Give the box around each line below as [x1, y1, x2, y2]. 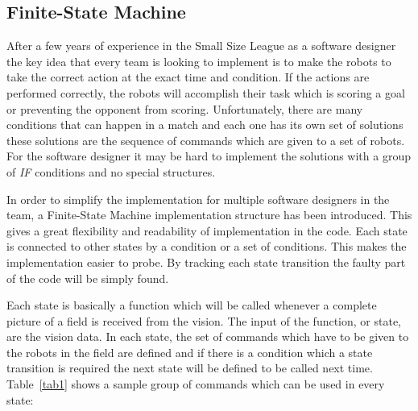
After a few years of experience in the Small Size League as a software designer [6, 37, 396, 54]
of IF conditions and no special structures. [6, 163, 216, 180]
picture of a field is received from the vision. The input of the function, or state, [6, 312, 402, 329]
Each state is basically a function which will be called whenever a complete [6, 297, 377, 313]
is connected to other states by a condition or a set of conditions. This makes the [6, 238, 407, 255]
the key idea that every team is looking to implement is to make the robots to [6, 52, 391, 69]
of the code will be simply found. [6, 269, 169, 286]
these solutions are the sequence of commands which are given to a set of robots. [6, 131, 405, 148]
